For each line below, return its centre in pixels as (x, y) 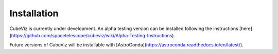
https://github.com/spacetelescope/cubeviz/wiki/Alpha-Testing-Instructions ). (93, 35)
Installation (34, 13)
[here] (246, 29)
